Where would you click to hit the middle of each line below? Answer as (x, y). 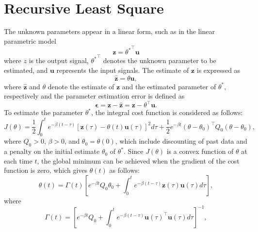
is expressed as (218, 70)
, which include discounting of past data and (181, 141)
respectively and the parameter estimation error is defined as (94, 96)
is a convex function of (200, 151)
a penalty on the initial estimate (52, 151)
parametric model (30, 41)
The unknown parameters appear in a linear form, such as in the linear (109, 31)
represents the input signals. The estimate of (123, 70)
